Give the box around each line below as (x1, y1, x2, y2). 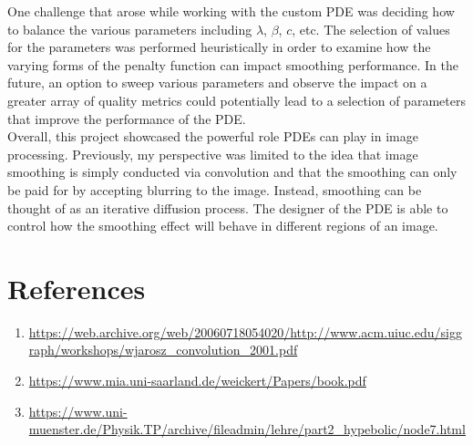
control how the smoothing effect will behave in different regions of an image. (7, 216, 438, 235)
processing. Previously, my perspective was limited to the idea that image (7, 144, 418, 163)
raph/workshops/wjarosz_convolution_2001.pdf (28, 340, 298, 359)
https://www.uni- (28, 401, 128, 420)
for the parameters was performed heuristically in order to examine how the (7, 37, 431, 57)
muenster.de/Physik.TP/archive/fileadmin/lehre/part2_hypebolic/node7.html (28, 419, 466, 439)
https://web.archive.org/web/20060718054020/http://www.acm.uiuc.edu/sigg (28, 322, 462, 341)
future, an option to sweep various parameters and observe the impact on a (7, 73, 427, 92)
